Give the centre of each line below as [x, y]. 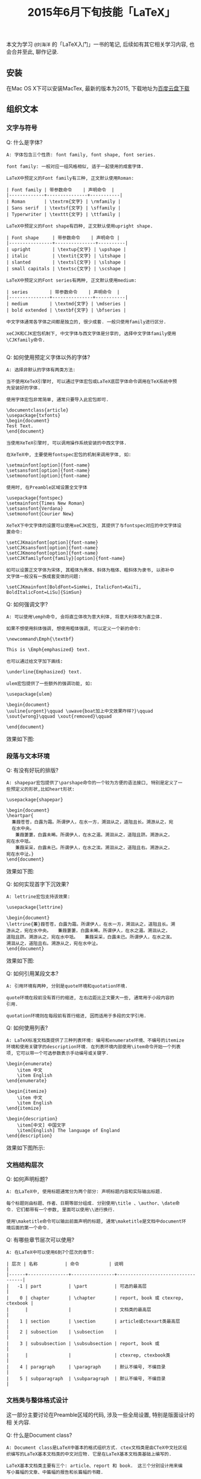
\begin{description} [32, 1119]
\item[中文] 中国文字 [42, 1125]
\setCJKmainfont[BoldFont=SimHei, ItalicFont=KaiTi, [74, 587]
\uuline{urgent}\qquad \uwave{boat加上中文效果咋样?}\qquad [80, 711]
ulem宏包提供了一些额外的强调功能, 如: [49, 683]
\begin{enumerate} [29, 1064]
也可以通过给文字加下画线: [35, 661]
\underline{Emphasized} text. [44, 672]
